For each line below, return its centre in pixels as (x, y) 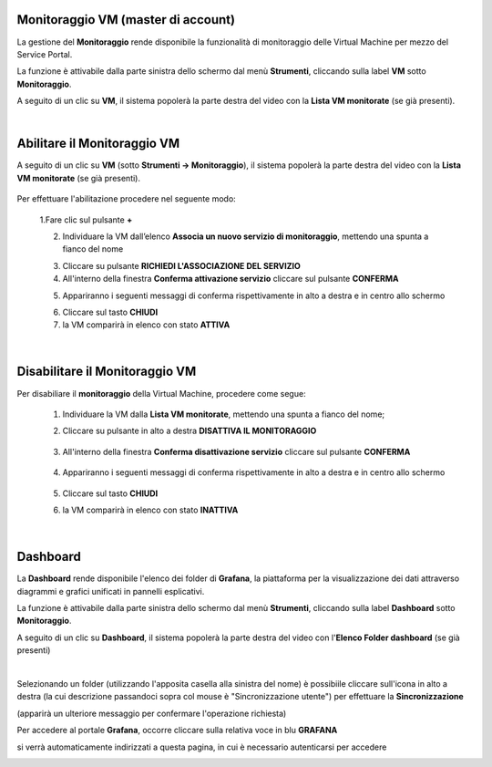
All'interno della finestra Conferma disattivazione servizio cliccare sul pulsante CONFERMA (236, 451)
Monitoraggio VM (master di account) (126, 20)
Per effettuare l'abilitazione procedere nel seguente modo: (126, 199)
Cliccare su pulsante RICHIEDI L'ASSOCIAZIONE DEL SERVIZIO (181, 265)
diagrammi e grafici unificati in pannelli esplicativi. (111, 591)
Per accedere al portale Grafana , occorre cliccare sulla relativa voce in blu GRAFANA (177, 731)
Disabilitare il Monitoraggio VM (107, 372)
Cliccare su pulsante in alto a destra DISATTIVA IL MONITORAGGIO (190, 431)
